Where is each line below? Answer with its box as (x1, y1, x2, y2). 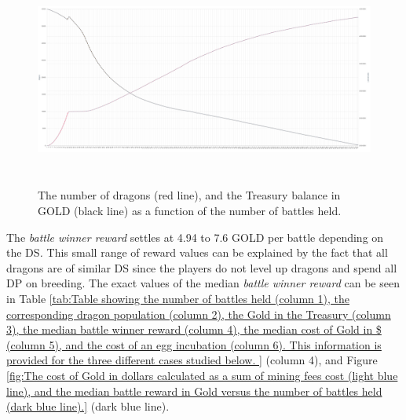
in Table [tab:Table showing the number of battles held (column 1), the (6, 290, 349, 306)
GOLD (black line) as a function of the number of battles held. (38, 203, 342, 219)
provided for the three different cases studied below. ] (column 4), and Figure (6, 352, 378, 368)
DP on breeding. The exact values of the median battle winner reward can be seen (6, 275, 400, 291)
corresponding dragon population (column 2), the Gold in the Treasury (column (6, 305, 391, 322)
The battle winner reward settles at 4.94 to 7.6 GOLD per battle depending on (6, 228, 384, 245)
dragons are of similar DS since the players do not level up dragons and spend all (6, 259, 397, 276)
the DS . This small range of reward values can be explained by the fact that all (6, 244, 388, 261)
